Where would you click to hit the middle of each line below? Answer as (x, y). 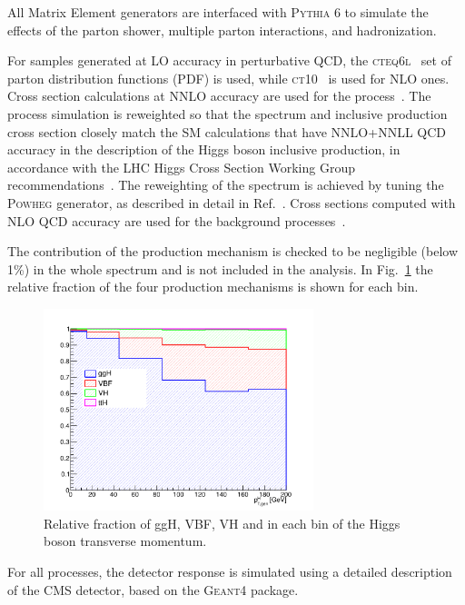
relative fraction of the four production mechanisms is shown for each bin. (213, 287)
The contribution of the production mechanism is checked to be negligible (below (233, 251)
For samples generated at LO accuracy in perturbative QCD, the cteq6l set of (229, 60)
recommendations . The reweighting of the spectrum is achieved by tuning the (226, 185)
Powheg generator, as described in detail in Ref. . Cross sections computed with (232, 202)
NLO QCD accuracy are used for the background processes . (177, 220)
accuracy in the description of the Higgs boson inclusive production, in (204, 149)
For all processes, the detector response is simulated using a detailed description (230, 571)
